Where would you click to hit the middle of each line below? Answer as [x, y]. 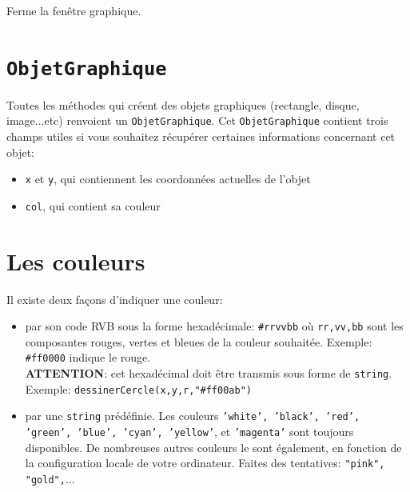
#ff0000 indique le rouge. [88, 357]
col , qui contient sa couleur [93, 205]
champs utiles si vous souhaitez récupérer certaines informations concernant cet [201, 136]
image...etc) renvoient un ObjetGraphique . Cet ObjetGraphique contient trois [197, 120]
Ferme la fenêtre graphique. [74, 10]
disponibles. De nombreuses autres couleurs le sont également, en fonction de [213, 447]
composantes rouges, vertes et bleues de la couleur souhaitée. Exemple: [199, 341]
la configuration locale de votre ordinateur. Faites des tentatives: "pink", [205, 463]
